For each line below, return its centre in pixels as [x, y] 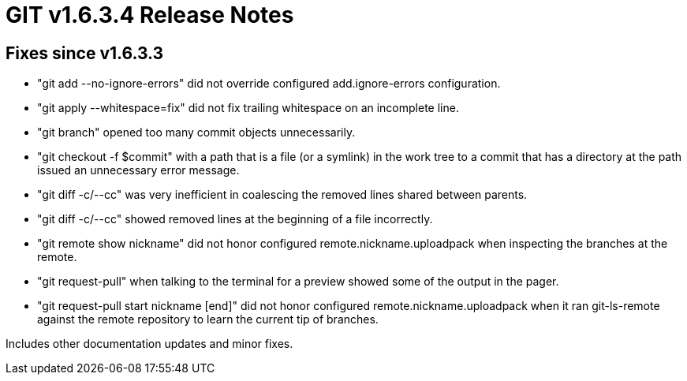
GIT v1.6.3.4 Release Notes [150, 15]
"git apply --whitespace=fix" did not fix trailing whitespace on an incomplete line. [248, 108]
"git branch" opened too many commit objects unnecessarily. [196, 133]
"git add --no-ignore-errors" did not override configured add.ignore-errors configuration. [269, 84]
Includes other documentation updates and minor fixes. [149, 344]
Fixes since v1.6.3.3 [85, 53]
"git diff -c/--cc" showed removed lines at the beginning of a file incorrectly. [235, 219]
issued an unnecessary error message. [138, 170]
